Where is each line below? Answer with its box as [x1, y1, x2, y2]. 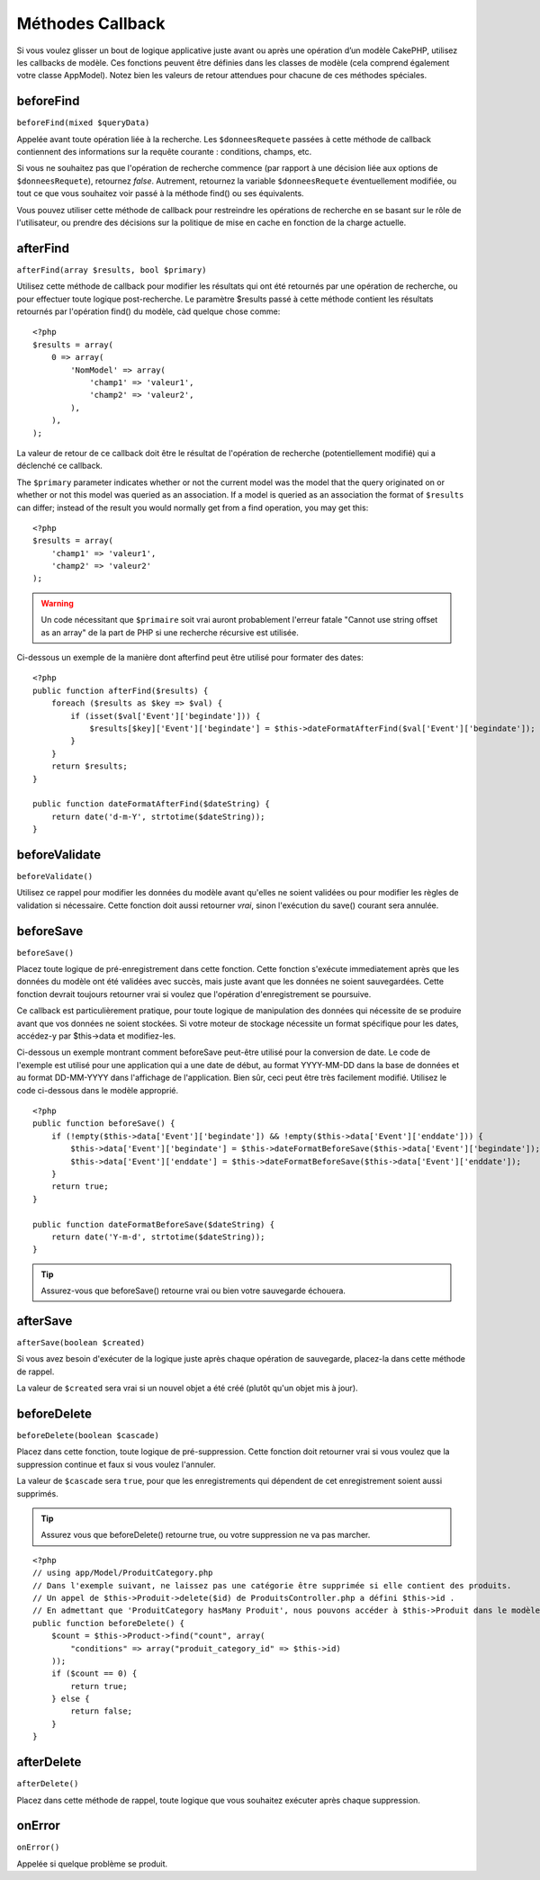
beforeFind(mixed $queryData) [16, 118, 150, 128]
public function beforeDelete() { [32, 1618, 184, 1628]
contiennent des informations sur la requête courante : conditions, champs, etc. [16, 147, 312, 157]
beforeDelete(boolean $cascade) [16, 1431, 159, 1441]
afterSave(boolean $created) [16, 1337, 146, 1347]
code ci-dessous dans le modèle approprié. [16, 1084, 179, 1095]
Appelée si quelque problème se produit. [16, 1858, 168, 1869]
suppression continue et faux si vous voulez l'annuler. [16, 1459, 216, 1470]
